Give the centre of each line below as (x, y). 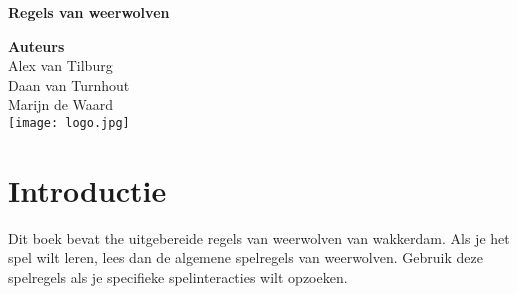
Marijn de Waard (61, 104)
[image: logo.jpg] (69, 122)
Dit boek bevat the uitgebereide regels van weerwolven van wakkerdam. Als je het (259, 237)
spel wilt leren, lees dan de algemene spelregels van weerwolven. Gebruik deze (245, 257)
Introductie (87, 189)
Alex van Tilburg (60, 65)
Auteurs (36, 45)
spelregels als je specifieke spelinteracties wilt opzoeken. (178, 276)
